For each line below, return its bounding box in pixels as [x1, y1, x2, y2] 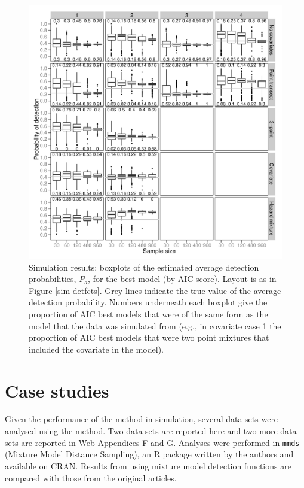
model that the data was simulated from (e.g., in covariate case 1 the [29, 319, 281, 332]
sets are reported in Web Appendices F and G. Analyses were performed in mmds [5, 436, 300, 448]
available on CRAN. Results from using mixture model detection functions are [5, 459, 291, 472]
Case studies [5, 378, 109, 402]
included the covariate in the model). [29, 342, 164, 355]
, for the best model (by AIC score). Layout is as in [88, 272, 277, 285]
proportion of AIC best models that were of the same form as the [29, 307, 268, 320]
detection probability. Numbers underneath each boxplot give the [29, 296, 268, 308]
